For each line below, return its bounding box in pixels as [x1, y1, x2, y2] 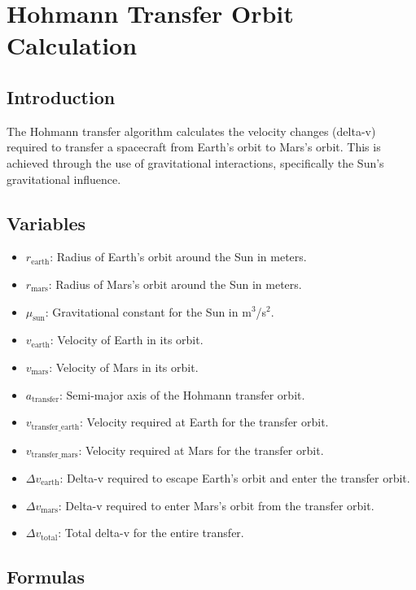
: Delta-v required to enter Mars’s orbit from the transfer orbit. [58, 496, 374, 514]
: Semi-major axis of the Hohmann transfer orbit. [59, 386, 305, 403]
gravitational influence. [7, 170, 121, 187]
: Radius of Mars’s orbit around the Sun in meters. [48, 275, 302, 292]
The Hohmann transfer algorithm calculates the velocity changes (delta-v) [7, 122, 376, 139]
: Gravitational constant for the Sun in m [45, 303, 252, 320]
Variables [7, 210, 86, 235]
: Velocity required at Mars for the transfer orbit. [78, 441, 324, 458]
